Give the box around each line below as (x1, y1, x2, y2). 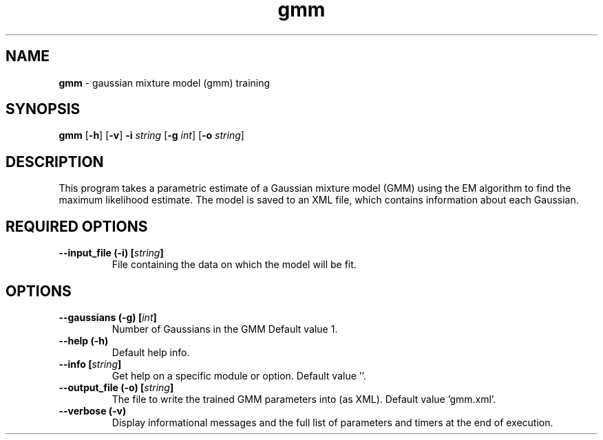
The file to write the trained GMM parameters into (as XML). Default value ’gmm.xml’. (112, 393, 496, 405)
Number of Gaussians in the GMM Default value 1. (112, 322, 338, 335)
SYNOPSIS (6, 100, 81, 118)
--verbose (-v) (59, 404, 127, 417)
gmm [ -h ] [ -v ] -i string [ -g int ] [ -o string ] (59, 129, 244, 142)
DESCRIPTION (6, 153, 104, 170)
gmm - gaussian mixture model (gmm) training (59, 76, 271, 89)
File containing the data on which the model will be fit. (112, 258, 357, 271)
